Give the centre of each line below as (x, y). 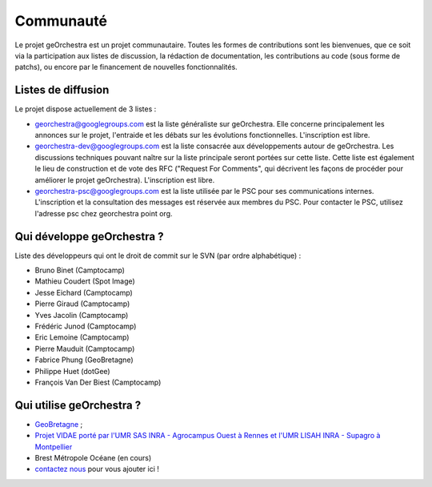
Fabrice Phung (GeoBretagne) (84, 360)
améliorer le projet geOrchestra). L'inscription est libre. (125, 179)
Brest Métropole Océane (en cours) (93, 458)
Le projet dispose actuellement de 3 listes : (86, 109)
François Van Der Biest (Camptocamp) (98, 382)
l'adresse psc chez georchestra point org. (104, 213)
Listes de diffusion (62, 90)
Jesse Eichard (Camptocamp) (84, 292)
